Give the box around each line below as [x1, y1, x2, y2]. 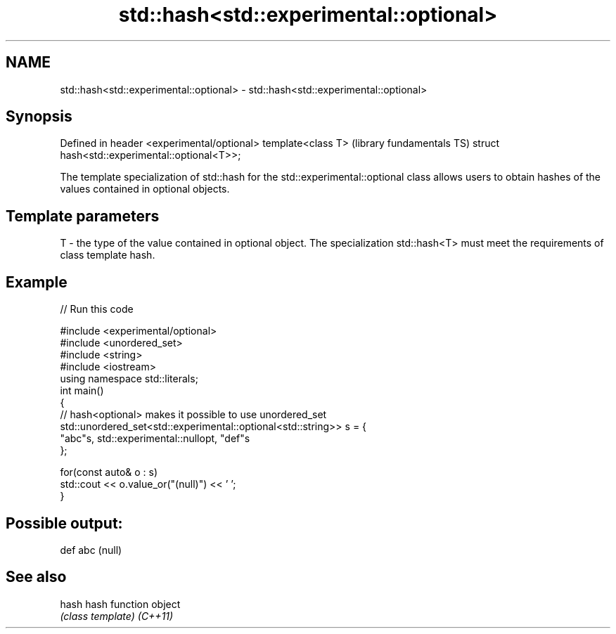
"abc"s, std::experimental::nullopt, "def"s [60, 432, 250, 445]
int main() [60, 384, 104, 397]
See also [6, 568, 67, 586]
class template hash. [60, 249, 155, 261]
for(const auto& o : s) [60, 466, 158, 479]
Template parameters [6, 207, 160, 225]
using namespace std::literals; [60, 373, 198, 385]
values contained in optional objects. [60, 183, 230, 195]
